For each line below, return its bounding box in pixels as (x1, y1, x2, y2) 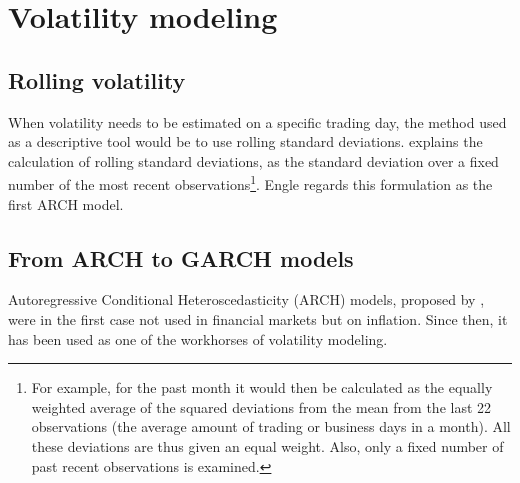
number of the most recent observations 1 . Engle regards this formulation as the (8, 171, 493, 195)
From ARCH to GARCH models (8, 242, 354, 273)
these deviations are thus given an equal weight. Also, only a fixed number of (31, 435, 504, 456)
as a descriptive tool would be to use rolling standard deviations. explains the (8, 131, 483, 152)
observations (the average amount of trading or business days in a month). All (31, 416, 511, 437)
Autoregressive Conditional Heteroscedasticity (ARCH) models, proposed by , (8, 289, 485, 310)
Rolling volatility (8, 64, 186, 95)
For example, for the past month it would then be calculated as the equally (31, 377, 493, 398)
